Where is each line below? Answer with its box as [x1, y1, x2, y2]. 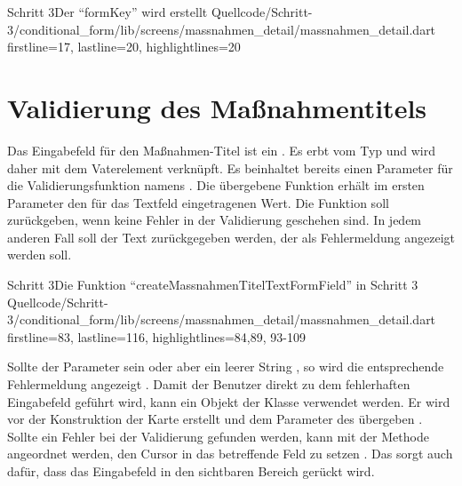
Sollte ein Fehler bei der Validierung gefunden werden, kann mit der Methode [7, 426, 429, 445]
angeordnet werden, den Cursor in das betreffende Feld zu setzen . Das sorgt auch [7, 444, 453, 463]
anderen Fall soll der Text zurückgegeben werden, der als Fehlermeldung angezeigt [7, 227, 455, 246]
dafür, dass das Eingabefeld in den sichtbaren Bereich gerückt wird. [7, 462, 375, 480]
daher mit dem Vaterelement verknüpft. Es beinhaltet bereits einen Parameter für [7, 158, 453, 177]
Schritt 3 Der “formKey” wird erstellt [7, 3, 208, 20]
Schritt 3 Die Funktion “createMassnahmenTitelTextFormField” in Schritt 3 [7, 275, 418, 294]
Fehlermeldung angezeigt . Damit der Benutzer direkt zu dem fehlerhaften [7, 375, 410, 394]
